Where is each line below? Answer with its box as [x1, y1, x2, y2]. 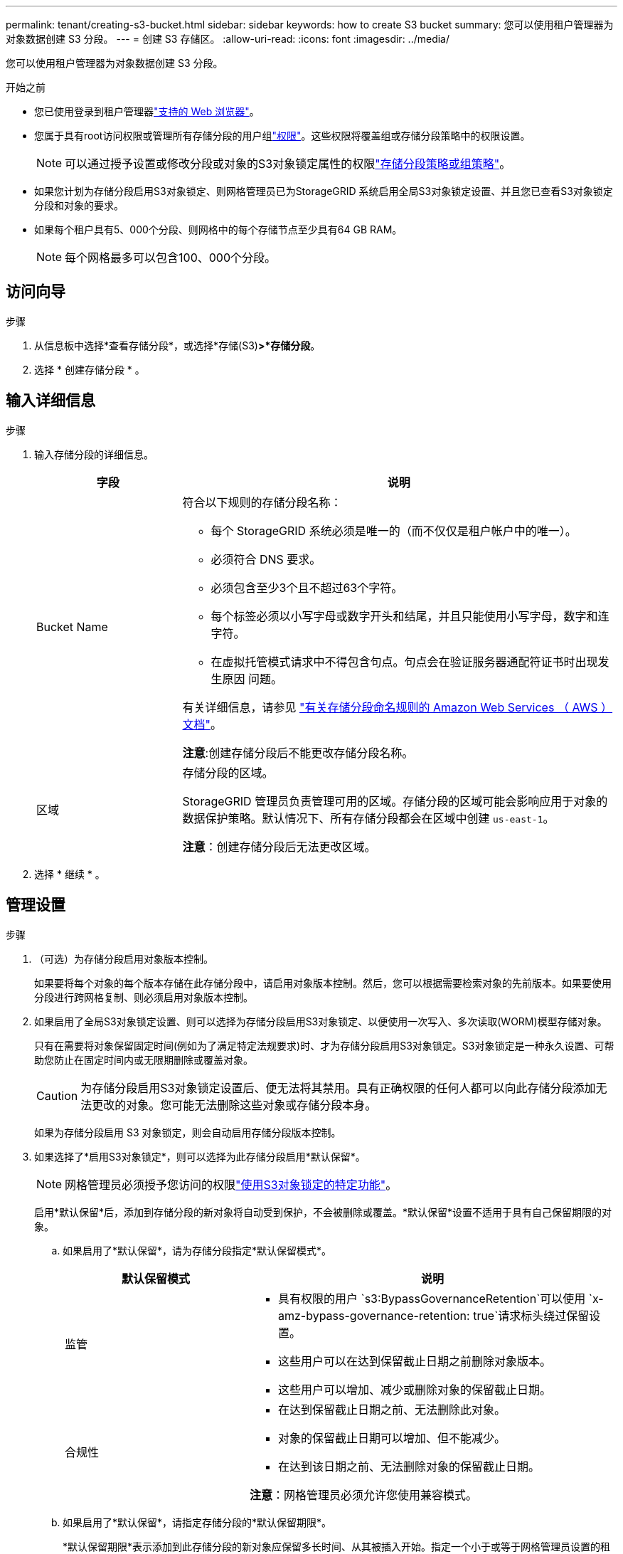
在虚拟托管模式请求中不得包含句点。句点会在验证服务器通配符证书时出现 [211, 654, 598, 669]
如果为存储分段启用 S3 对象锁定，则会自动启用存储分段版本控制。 [34, 1126, 341, 1138]
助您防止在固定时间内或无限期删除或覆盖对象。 [34, 1053, 253, 1066]
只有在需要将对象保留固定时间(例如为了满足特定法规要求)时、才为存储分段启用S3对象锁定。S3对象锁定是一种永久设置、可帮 [34, 1039, 614, 1052]
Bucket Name [36, 619, 108, 634]
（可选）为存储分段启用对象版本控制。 [34, 952, 213, 965]
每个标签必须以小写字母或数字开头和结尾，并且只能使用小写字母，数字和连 [211, 608, 609, 623]
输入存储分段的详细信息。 [34, 448, 154, 460]
